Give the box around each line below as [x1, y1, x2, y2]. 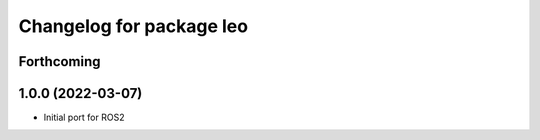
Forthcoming [18, 53, 101, 70]
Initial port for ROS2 [43, 111, 125, 124]
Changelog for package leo [18, 15, 249, 37]
